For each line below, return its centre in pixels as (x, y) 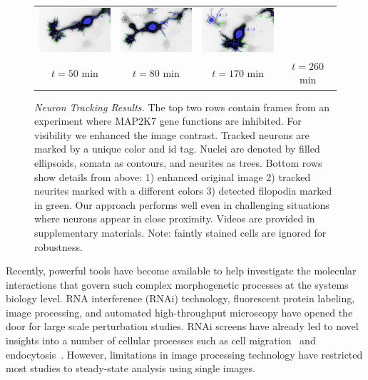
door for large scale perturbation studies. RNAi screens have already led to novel (182, 326)
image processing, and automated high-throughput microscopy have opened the (179, 312)
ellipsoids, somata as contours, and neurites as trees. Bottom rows (178, 162)
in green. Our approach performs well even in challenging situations (182, 204)
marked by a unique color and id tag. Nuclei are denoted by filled (177, 149)
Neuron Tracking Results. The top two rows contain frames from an (182, 107)
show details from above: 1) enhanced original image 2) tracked (173, 176)
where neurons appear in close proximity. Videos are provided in (175, 219)
